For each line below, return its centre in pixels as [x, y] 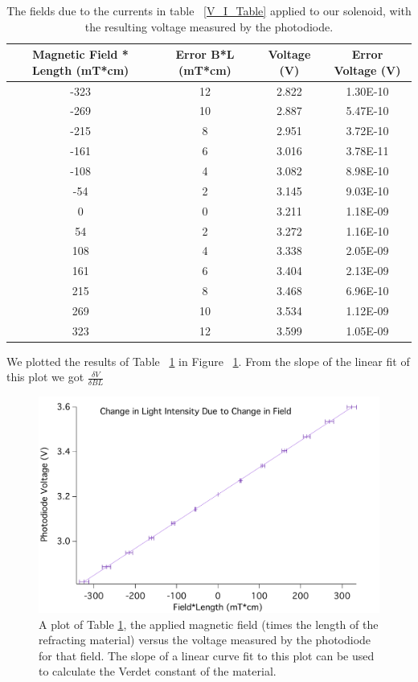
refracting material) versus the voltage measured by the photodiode [205, 640]
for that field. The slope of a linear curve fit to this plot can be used [207, 655]
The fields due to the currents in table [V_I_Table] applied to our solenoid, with [209, 10]
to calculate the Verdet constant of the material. [158, 671]
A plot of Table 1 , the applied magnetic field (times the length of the [209, 624]
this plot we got [45, 377]
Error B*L [205, 54]
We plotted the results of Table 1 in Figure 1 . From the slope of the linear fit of [208, 361]
